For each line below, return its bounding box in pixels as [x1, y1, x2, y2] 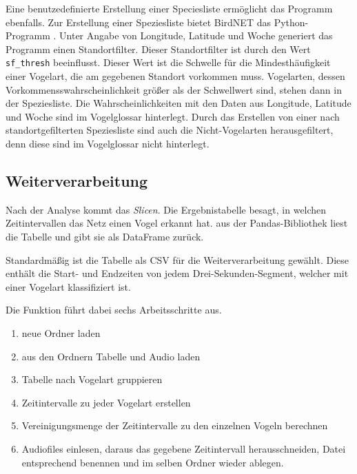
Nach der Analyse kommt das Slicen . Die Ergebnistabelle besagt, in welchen [6, 202, 327, 216]
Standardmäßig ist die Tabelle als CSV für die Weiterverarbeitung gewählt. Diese [6, 252, 349, 267]
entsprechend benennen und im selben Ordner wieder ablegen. [21, 455, 284, 469]
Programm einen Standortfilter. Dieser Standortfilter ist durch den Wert [6, 41, 311, 56]
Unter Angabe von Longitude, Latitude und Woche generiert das [59, 28, 333, 43]
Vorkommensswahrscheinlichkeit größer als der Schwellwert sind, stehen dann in [6, 82, 342, 96]
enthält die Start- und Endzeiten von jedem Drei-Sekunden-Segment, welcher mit [6, 266, 349, 280]
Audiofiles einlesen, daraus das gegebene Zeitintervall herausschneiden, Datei [21, 441, 346, 455]
